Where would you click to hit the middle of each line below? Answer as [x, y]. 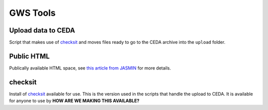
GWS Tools [32, 13]
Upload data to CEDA [42, 30]
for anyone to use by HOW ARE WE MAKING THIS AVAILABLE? [74, 101]
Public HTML [29, 56]
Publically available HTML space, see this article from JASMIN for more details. [90, 68]
